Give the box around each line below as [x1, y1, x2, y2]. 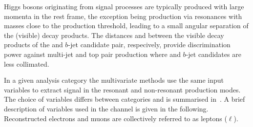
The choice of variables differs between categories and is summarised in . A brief [4, 94, 245, 104]
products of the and [4, 39, 63, 50]
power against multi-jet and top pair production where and [4, 49, 181, 59]
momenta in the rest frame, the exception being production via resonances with [4, 11, 242, 21]
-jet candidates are [186, 49, 241, 59]
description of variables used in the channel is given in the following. [4, 103, 209, 113]
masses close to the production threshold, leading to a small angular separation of [4, 20, 249, 31]
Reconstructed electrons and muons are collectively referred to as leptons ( [4, 113, 227, 123]
